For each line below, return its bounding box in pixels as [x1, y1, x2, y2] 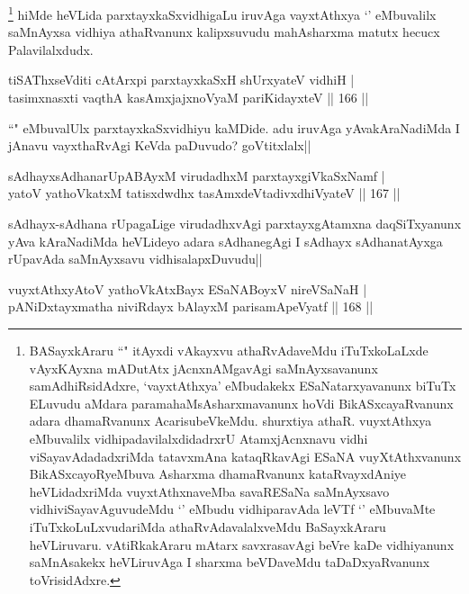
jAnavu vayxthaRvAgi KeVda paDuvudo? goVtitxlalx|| [8, 136, 311, 155]
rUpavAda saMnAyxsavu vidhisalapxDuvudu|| [8, 249, 263, 268]
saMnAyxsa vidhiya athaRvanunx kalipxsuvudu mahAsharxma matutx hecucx [8, 22, 440, 41]
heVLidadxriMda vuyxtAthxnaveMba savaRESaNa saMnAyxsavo [29, 481, 390, 500]
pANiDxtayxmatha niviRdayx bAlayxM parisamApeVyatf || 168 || [8, 297, 374, 316]
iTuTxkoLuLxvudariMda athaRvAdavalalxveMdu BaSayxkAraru [29, 517, 386, 535]
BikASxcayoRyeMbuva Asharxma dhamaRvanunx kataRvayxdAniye [29, 464, 406, 483]
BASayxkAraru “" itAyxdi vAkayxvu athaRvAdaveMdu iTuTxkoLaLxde [29, 340, 428, 359]
